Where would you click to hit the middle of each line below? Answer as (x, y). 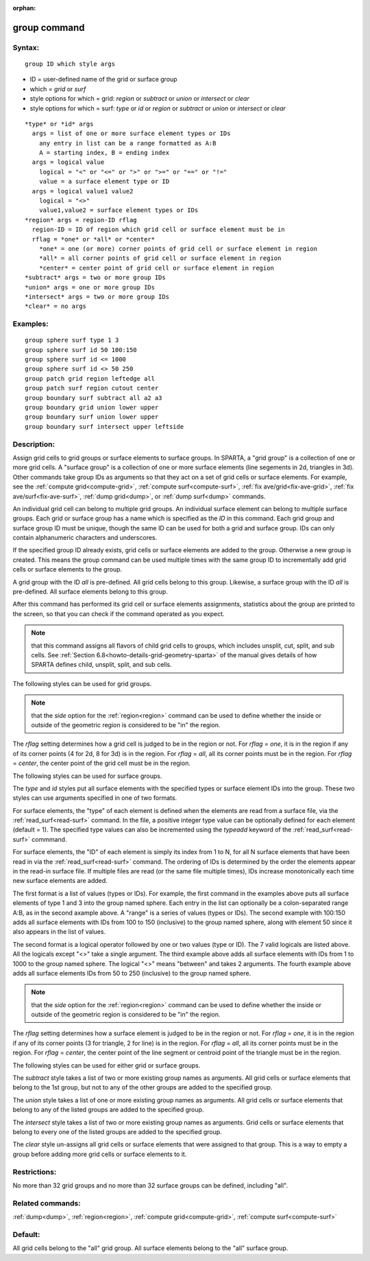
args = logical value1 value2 (83, 191)
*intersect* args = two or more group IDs (97, 296)
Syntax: (26, 47)
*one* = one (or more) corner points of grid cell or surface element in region (178, 249)
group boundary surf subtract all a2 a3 (94, 398)
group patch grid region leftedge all (90, 378)
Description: (34, 444)
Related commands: (47, 1203)
